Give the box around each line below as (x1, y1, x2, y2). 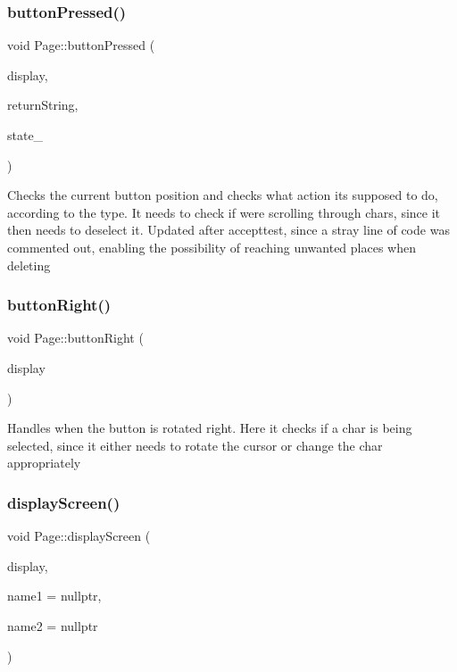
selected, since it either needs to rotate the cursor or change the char (7, 436, 383, 454)
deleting (7, 255, 51, 274)
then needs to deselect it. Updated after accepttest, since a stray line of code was (7, 220, 450, 239)
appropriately (7, 453, 81, 472)
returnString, (7, 95, 79, 114)
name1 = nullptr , (7, 586, 102, 605)
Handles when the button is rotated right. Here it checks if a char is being (7, 419, 412, 437)
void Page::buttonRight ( (7, 328, 144, 347)
